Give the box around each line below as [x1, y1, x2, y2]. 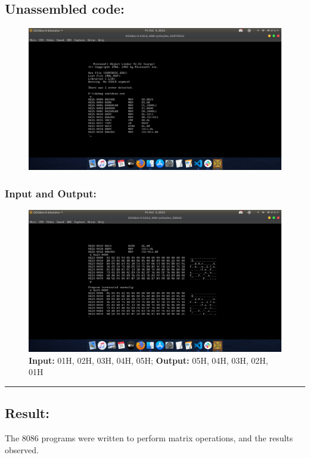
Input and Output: [5, 185, 97, 200]
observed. [5, 443, 39, 456]
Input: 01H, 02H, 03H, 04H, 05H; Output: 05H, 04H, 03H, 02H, [29, 354, 268, 366]
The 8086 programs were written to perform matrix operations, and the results [5, 432, 293, 444]
